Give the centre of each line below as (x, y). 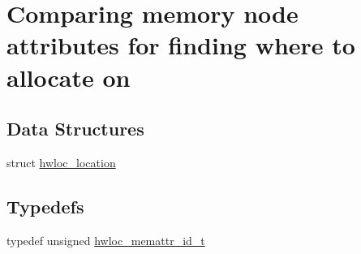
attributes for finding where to (181, 45)
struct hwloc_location (61, 162)
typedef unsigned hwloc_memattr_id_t (106, 240)
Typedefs (45, 206)
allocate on (69, 77)
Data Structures (75, 129)
